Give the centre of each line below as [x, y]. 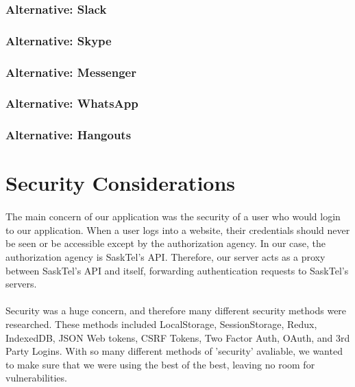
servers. [21, 284]
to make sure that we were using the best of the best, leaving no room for [160, 364]
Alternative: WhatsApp [72, 103]
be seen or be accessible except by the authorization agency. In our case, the [166, 243]
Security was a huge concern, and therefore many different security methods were [176, 310]
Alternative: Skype [59, 40]
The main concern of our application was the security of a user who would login [173, 216]
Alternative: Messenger [71, 72]
